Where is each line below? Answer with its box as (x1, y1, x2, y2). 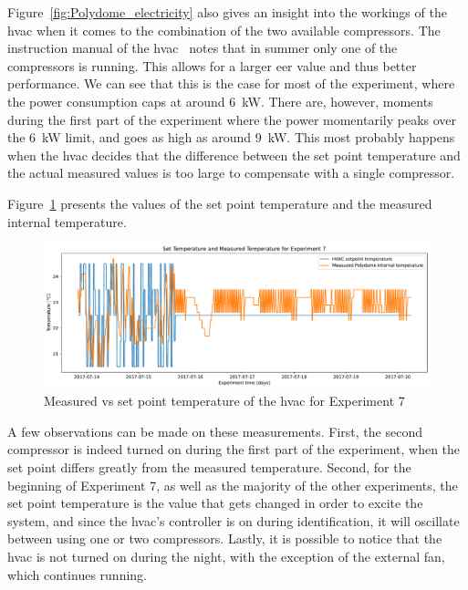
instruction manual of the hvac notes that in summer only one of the (7, 38, 398, 57)
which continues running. (7, 564, 147, 584)
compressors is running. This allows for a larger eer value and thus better (7, 56, 417, 75)
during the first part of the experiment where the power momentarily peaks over (7, 109, 457, 129)
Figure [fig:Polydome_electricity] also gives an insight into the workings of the (7, 3, 447, 21)
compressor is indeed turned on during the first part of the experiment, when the (7, 440, 461, 459)
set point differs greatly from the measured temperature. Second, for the (7, 458, 411, 477)
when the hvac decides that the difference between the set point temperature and (7, 145, 461, 164)
